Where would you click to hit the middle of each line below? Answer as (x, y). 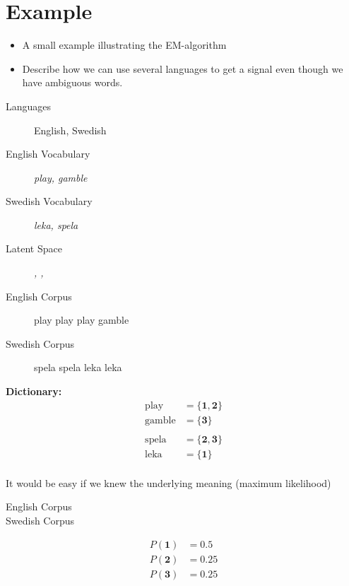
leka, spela (56, 224)
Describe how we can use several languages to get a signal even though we (183, 68)
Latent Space (34, 248)
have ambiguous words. (72, 82)
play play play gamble (82, 320)
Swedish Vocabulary (49, 201)
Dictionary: (34, 391)
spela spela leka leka (78, 367)
